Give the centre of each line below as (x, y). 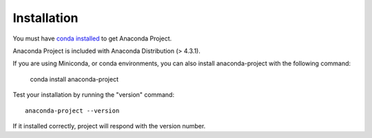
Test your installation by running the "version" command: (94, 95)
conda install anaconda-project (74, 79)
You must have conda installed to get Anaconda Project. (92, 38)
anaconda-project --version (72, 111)
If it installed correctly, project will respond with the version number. (109, 126)
